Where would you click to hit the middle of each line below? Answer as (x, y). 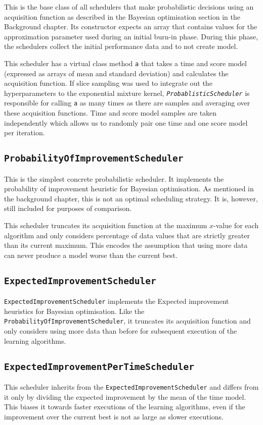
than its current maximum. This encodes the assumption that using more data (126, 245)
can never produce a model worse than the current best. (91, 255)
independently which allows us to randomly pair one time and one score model (126, 122)
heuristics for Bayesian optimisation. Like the (74, 311)
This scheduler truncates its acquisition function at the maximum (106, 225)
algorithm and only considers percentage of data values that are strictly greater (127, 235)
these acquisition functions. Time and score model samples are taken (111, 113)
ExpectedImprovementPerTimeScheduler (99, 366)
